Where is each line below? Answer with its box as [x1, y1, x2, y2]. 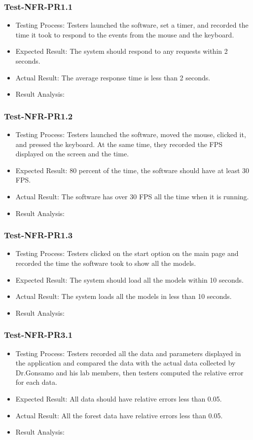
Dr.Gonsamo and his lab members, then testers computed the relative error [15, 367, 244, 377]
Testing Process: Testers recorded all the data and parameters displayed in [15, 348, 241, 358]
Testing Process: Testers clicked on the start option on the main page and [15, 248, 239, 258]
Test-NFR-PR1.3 [4, 229, 73, 241]
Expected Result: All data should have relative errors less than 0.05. [15, 393, 222, 403]
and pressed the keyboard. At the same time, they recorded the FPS [15, 139, 222, 149]
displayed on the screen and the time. [15, 148, 129, 159]
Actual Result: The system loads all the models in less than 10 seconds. [15, 291, 232, 301]
